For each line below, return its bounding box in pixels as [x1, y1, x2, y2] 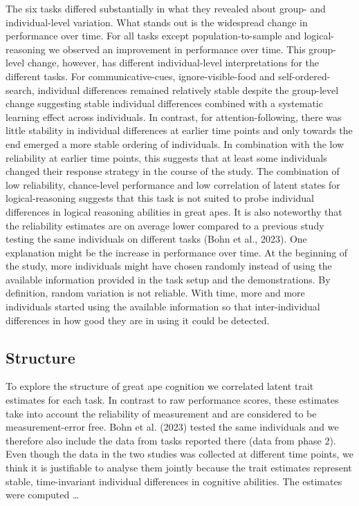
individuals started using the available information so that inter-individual [6, 299, 320, 314]
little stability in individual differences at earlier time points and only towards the [6, 123, 353, 138]
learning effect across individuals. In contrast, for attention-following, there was [6, 109, 342, 124]
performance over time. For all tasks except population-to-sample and [6, 28, 301, 43]
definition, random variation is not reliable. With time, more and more [6, 285, 305, 300]
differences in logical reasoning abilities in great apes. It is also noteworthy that [6, 204, 342, 218]
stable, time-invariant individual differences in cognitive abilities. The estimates [6, 474, 342, 488]
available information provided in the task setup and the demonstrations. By [6, 272, 331, 286]
